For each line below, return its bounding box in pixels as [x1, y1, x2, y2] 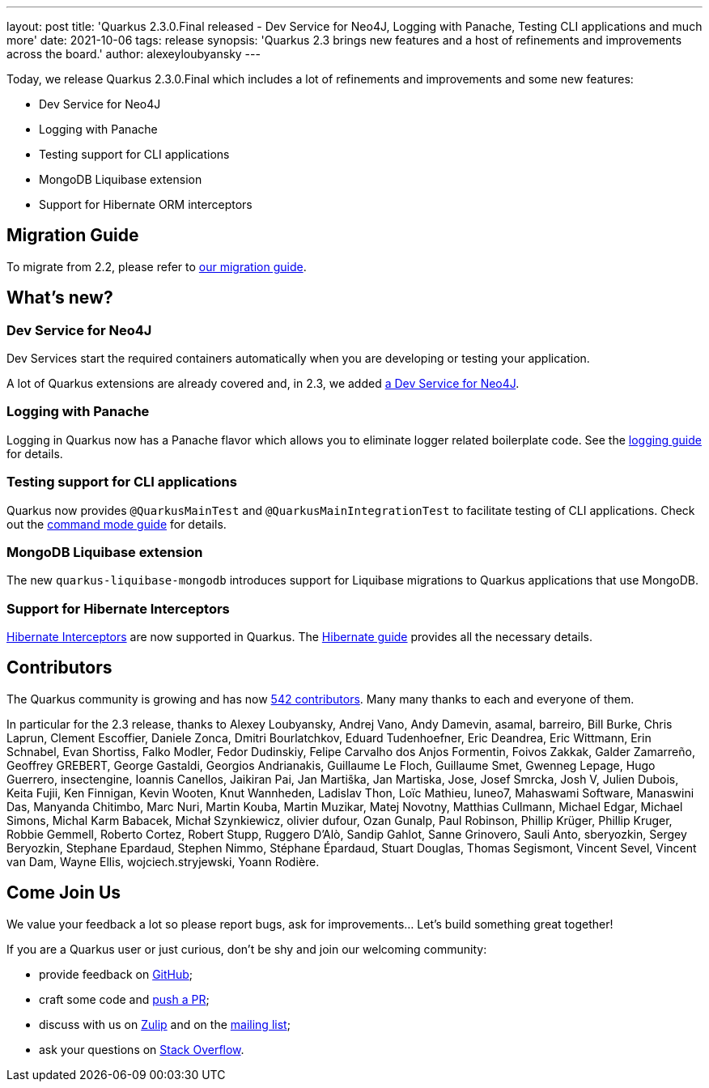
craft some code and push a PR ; [39, 992, 210, 1006]
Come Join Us [6, 882, 121, 903]
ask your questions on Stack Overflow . [39, 1042, 244, 1056]
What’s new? [6, 287, 113, 308]
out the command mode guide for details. [6, 516, 227, 531]
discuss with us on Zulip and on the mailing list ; [39, 1017, 291, 1031]
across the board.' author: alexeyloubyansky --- [6, 47, 261, 61]
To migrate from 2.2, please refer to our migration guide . [6, 259, 307, 274]
